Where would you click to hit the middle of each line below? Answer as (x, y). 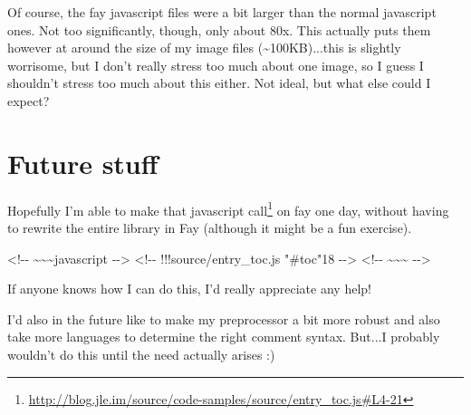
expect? (29, 100)
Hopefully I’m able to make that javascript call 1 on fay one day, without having (228, 208)
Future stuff (83, 163)
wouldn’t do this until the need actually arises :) (141, 354)
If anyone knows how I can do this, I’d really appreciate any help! (189, 289)
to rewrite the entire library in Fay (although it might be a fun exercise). (210, 227)
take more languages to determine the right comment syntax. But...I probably (224, 337)
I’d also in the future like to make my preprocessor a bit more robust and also (224, 318)
